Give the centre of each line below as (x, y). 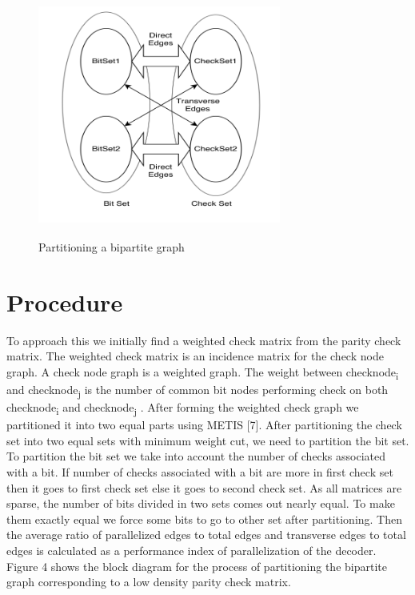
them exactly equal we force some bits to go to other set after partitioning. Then (205, 519)
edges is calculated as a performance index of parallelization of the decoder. (192, 550)
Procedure (65, 302)
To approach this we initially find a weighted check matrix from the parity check (204, 340)
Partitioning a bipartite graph (112, 246)
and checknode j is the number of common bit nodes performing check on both (198, 390)
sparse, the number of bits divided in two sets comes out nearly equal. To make (201, 503)
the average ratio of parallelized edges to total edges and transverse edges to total (206, 535)
